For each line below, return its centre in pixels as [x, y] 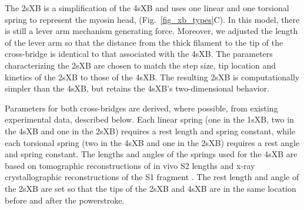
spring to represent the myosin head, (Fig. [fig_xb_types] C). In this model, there [152, 19]
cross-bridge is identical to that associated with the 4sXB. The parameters [139, 54]
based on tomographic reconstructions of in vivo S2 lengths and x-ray [130, 165]
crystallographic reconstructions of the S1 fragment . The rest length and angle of [152, 177]
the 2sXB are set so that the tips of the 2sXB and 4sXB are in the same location [151, 188]
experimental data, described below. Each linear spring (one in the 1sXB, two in [149, 119]
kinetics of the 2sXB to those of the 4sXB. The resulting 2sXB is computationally [152, 77]
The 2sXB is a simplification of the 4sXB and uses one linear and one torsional [147, 8]
